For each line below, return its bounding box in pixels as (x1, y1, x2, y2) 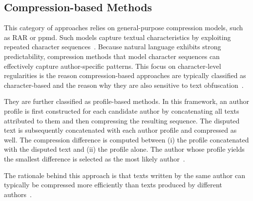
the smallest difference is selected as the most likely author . (4, 153, 185, 163)
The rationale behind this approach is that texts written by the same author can (4, 170, 245, 180)
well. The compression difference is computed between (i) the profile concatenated (4, 134, 249, 144)
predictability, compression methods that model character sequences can (4, 51, 220, 61)
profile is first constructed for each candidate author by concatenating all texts (4, 105, 239, 116)
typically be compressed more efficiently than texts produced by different (4, 180, 222, 190)
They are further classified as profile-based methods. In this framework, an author (4, 96, 250, 106)
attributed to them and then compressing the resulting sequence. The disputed (4, 115, 240, 125)
